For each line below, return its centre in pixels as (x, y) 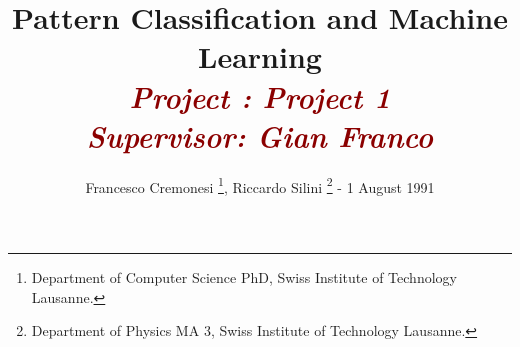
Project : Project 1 (260, 96)
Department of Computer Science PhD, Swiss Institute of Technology (244, 276)
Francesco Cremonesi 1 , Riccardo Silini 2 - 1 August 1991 (260, 185)
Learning (260, 56)
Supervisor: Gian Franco (260, 135)
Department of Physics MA (115, 330)
